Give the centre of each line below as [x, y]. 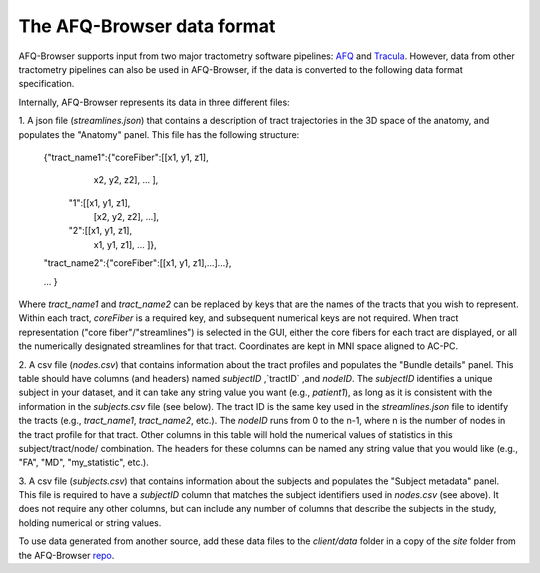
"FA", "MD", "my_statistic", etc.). [83, 462]
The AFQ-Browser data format [147, 26]
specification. [46, 84]
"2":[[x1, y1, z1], [100, 231]
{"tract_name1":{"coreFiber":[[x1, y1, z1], [126, 157]
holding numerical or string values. [90, 522]
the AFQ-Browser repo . [66, 555]
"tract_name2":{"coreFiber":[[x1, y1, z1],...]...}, [137, 263]
